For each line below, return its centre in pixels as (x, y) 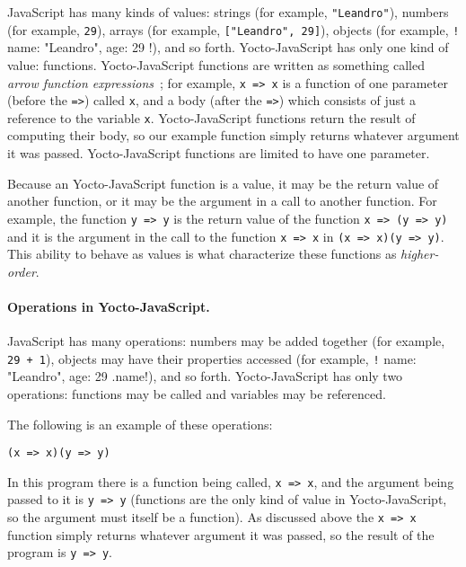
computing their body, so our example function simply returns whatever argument (233, 135)
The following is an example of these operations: (140, 424)
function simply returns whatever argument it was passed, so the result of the (221, 534)
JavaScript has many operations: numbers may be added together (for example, (226, 341)
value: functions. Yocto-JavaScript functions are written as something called (216, 64)
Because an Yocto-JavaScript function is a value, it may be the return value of (223, 183)
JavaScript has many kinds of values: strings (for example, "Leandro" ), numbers (228, 12)
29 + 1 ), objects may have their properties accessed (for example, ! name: (212, 358)
